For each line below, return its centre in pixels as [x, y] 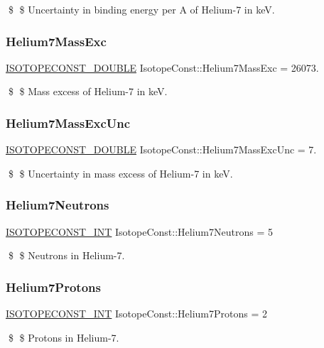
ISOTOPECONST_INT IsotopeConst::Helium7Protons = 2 [136, 314]
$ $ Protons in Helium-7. [64, 337]
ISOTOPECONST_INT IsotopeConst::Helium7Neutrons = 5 [139, 231]
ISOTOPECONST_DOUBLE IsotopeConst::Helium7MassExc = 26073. [162, 67]
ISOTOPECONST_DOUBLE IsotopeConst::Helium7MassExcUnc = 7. [161, 149]
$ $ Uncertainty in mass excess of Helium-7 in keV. [120, 173]
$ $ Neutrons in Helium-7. [66, 255]
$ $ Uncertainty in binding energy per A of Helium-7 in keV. [141, 9]
